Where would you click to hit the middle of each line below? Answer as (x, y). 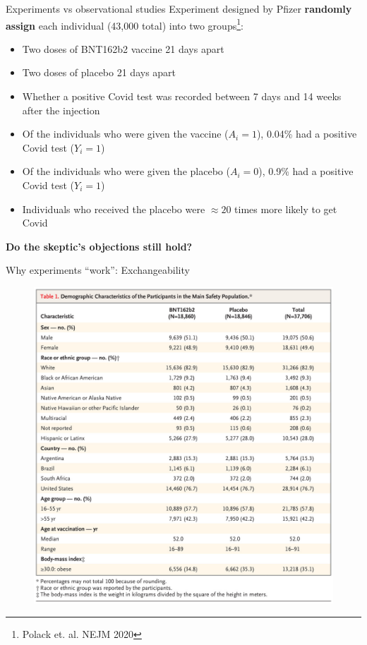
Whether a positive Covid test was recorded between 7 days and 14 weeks (182, 96)
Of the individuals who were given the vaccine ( (125, 134)
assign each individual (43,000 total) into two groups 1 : (125, 24)
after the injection (61, 110)
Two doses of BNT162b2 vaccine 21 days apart (123, 48)
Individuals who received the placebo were (114, 209)
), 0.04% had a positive (307, 134)
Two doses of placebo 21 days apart (99, 72)
